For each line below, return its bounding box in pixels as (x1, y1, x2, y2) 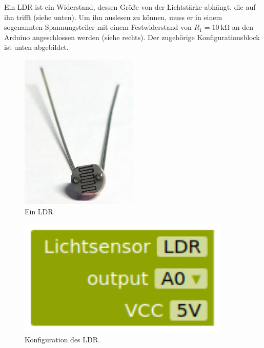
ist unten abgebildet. (4, 42, 69, 52)
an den (232, 22, 253, 32)
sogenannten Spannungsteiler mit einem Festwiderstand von (4, 22, 192, 32)
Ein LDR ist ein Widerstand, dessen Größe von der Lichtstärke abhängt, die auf (4, 2, 256, 12)
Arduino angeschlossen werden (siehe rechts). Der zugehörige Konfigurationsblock (4, 31, 260, 42)
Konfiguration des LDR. (25, 334, 100, 344)
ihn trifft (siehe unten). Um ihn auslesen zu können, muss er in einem (4, 11, 222, 22)
